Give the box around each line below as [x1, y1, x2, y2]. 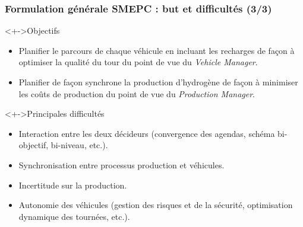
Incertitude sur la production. [18, 178, 127, 191]
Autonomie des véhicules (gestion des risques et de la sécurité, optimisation [18, 199, 293, 211]
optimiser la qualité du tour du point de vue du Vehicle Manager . [18, 56, 258, 68]
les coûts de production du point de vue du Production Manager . [18, 87, 255, 100]
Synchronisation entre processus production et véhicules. [18, 158, 225, 171]
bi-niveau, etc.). [50, 139, 108, 151]
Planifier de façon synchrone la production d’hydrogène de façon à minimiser [18, 76, 298, 88]
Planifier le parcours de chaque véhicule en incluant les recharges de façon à [18, 44, 295, 56]
